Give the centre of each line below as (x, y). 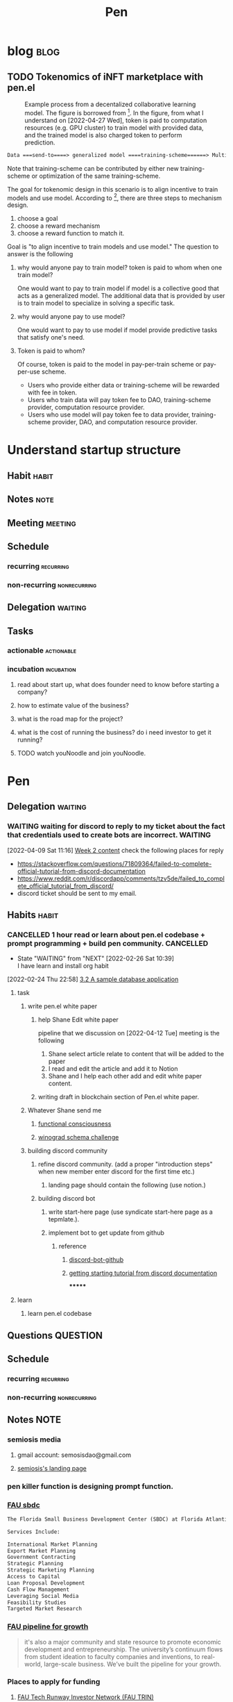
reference (72, 1246)
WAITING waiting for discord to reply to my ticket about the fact (116, 826)
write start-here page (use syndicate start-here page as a (130, 1212)
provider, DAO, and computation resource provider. (124, 422)
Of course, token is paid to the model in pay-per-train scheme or (110, 365)
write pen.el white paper (62, 1006)
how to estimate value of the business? (73, 705)
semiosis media (34, 1440)
